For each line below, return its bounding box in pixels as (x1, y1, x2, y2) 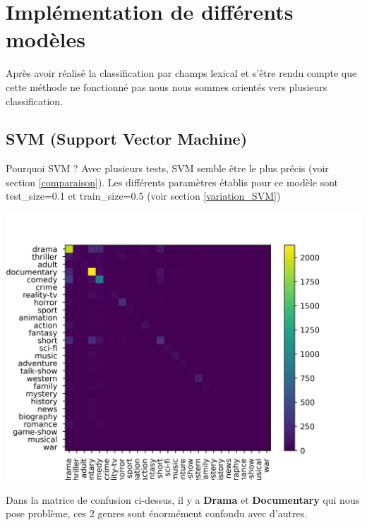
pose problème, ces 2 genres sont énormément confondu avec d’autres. (6, 506, 308, 521)
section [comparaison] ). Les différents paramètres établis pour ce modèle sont (6, 174, 339, 189)
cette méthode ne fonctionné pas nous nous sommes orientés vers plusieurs (6, 79, 327, 94)
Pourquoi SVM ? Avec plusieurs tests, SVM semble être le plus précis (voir (6, 161, 329, 176)
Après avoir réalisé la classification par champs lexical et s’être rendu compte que (6, 66, 357, 80)
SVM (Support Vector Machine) (6, 128, 248, 150)
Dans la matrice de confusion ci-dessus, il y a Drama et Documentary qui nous (6, 492, 360, 507)
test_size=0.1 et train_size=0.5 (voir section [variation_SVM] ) (6, 188, 281, 203)
